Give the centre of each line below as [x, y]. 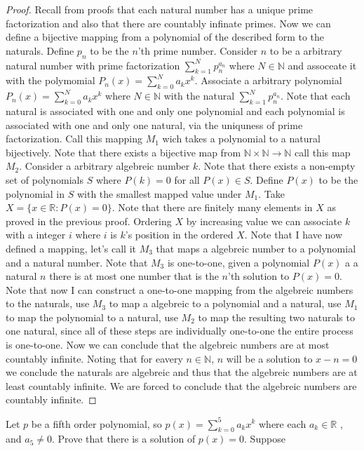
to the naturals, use [48, 303]
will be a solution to [269, 358]
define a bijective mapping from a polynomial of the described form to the [165, 37]
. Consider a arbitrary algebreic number [105, 166]
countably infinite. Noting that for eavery [94, 358]
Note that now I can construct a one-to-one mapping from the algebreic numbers [180, 289]
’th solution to [258, 276]
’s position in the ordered [179, 235]
